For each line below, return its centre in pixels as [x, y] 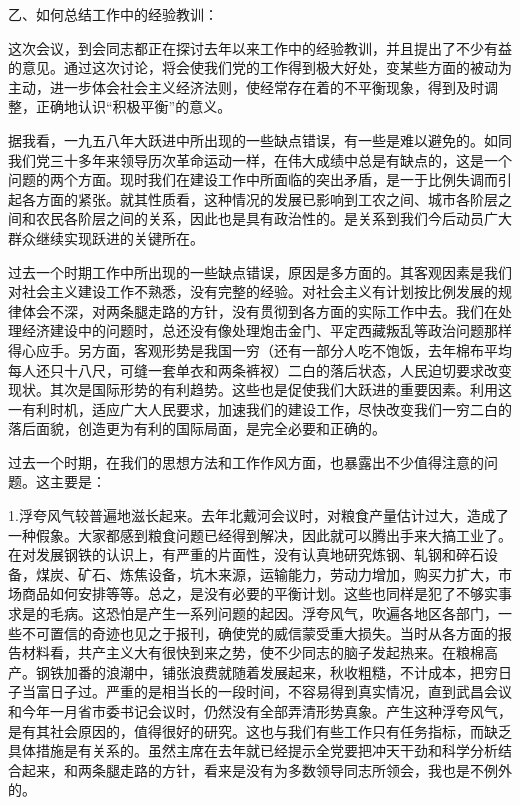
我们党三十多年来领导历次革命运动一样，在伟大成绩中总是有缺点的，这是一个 [260, 159]
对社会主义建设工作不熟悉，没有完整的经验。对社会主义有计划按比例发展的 [253, 291]
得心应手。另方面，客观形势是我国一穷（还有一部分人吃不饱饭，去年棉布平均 [260, 349]
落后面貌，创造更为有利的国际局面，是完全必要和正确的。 [197, 428]
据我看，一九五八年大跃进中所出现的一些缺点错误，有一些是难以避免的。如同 [260, 139]
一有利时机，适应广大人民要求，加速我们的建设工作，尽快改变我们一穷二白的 [260, 408]
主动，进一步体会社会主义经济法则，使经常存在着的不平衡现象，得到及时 [246, 86]
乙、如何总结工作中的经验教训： [113, 14]
